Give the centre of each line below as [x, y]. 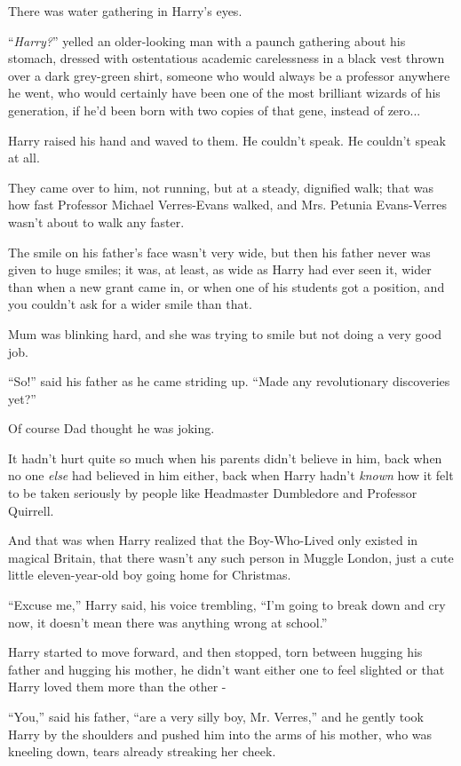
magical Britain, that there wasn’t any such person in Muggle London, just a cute [231, 557]
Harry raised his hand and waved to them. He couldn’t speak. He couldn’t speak [227, 140]
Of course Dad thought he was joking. [111, 428]
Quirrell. [31, 510]
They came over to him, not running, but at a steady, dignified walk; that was [221, 187]
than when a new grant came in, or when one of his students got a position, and [227, 286]
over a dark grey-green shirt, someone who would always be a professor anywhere [229, 75]
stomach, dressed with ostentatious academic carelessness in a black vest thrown [227, 58]
